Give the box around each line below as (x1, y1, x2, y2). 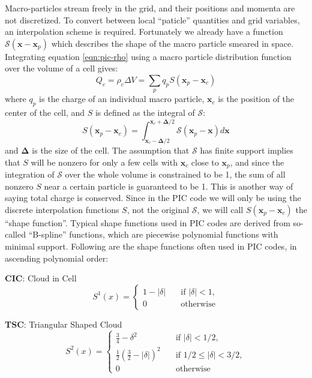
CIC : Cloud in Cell (5, 272, 77, 284)
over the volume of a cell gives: (5, 62, 118, 74)
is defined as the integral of (95, 106, 195, 119)
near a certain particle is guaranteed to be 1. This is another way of (44, 179, 293, 192)
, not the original (127, 203, 190, 215)
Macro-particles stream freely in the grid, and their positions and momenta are (5, 2, 295, 14)
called (5, 228, 26, 241)
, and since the (230, 155, 284, 168)
